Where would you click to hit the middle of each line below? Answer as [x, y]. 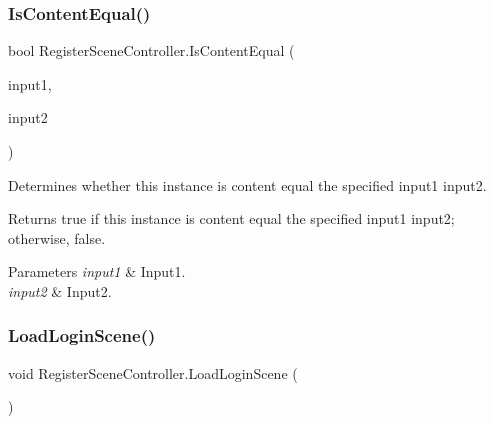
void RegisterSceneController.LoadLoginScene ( [153, 372]
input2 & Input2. [60, 290]
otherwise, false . [57, 237]
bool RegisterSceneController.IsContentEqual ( [151, 50]
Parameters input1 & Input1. [97, 271]
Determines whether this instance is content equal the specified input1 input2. [247, 184]
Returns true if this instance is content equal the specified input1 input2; [231, 218]
